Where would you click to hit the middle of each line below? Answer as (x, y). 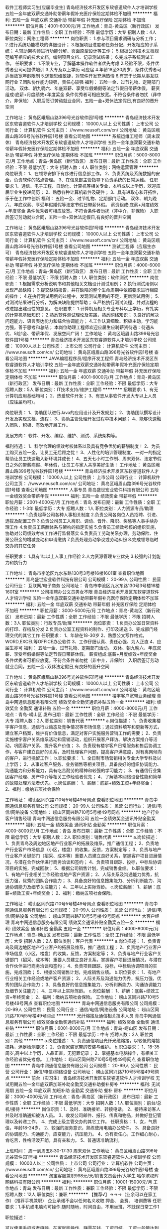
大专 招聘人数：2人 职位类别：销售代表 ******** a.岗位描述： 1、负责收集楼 (83, 721)
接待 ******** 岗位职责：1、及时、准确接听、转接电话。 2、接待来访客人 (86, 1109)
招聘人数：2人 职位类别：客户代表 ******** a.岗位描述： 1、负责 (90, 941)
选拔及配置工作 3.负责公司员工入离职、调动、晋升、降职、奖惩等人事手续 (80, 521)
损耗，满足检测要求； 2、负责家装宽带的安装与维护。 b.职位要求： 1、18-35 (83, 1047)
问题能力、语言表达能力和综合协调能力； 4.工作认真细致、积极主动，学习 (80, 321)
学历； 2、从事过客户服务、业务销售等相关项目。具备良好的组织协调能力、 (85, 764)
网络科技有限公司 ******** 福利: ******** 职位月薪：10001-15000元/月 (79, 1182)
